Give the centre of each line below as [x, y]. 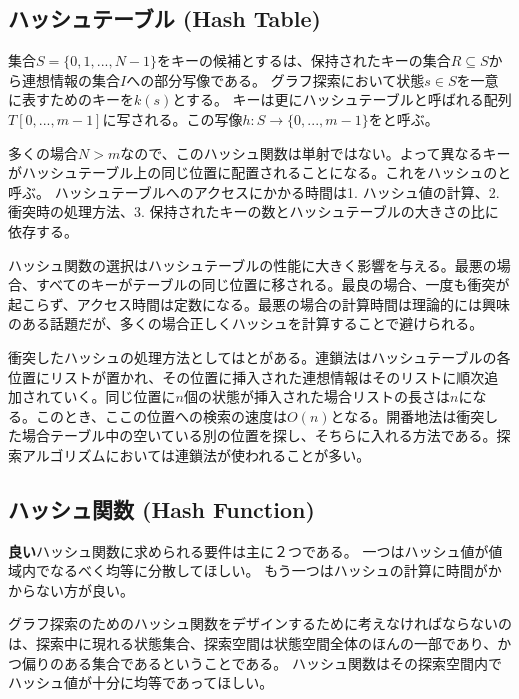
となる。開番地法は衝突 [407, 415]
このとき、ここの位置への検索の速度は [161, 415]
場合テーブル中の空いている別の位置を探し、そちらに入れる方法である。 [259, 435]
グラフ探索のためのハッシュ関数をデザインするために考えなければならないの [260, 623]
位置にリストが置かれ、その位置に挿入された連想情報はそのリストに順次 [246, 376]
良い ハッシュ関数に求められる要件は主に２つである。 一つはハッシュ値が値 [255, 550]
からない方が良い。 [71, 589]
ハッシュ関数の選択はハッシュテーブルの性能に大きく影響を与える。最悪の [252, 264]
